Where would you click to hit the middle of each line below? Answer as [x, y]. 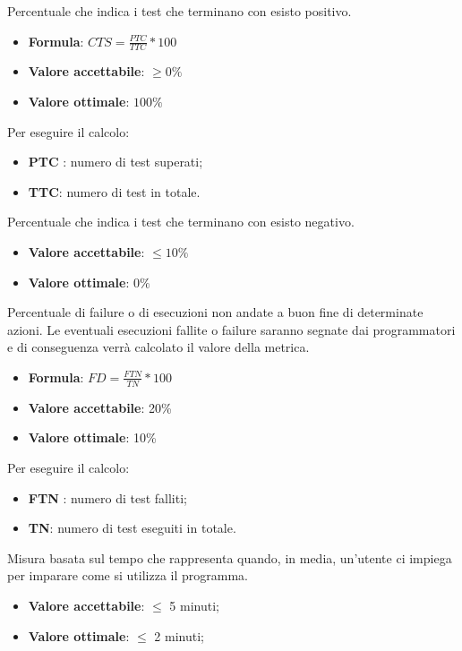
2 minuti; [179, 635]
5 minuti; [194, 605]
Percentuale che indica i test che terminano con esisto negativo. [181, 222]
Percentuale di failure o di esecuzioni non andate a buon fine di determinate [215, 312]
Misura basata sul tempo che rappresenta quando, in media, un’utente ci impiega [230, 557]
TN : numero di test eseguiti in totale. [132, 528]
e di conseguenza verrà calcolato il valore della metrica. [158, 347]
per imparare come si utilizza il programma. [128, 575]
